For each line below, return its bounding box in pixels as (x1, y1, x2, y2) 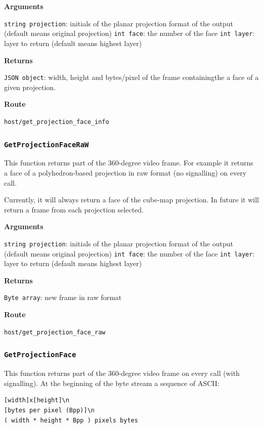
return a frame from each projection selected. (4, 204, 144, 215)
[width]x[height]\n (4, 397, 69, 404)
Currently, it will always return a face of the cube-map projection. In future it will (4, 194, 259, 205)
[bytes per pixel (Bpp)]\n (4, 406, 95, 414)
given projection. (4, 81, 56, 92)
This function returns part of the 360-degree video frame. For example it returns (4, 157, 253, 168)
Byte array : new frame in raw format (4, 292, 122, 303)
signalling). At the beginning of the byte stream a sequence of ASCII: (4, 377, 220, 388)
